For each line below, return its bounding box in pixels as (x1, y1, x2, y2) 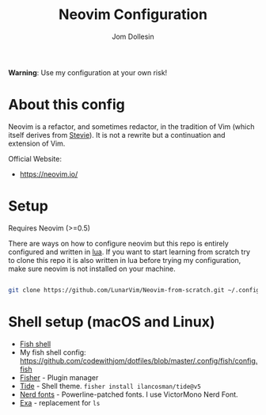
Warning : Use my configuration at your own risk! (8, 67, 168, 77)
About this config (8, 96, 125, 114)
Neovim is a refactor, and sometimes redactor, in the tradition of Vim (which (8, 121, 255, 131)
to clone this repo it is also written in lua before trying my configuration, (8, 255, 241, 265)
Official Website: (8, 154, 62, 163)
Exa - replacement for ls (19, 398, 101, 407)
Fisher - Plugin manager (19, 372, 99, 382)
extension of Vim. (8, 139, 66, 148)
